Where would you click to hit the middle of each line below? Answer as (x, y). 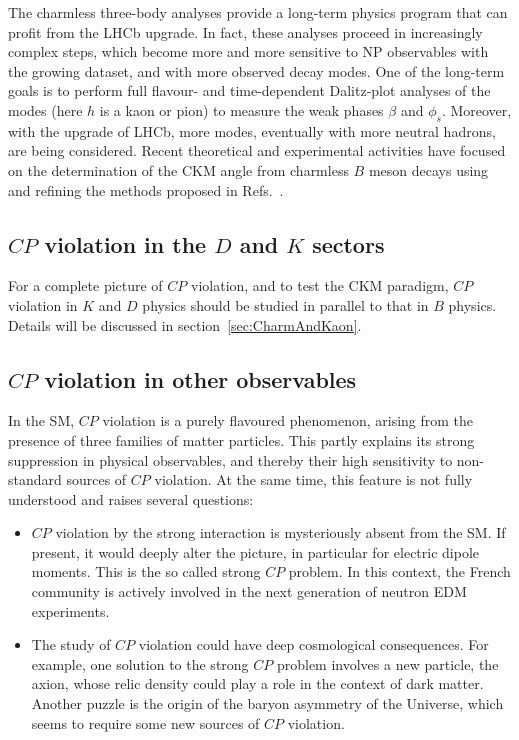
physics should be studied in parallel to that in (285, 304)
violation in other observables (200, 378)
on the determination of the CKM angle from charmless (178, 169)
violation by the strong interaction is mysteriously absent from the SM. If (280, 532)
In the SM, (41, 420)
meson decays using (428, 169)
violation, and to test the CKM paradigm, (320, 285)
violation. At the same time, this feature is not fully (313, 479)
